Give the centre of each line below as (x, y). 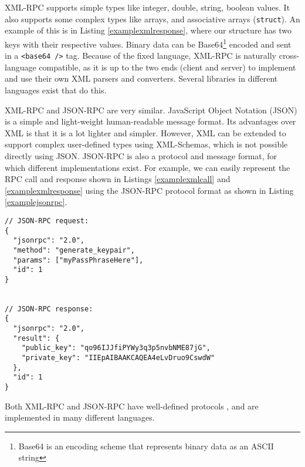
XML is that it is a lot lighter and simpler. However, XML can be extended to (145, 132)
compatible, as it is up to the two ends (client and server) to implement (167, 67)
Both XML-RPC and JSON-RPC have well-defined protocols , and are (132, 406)
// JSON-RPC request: (47, 221)
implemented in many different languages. (80, 417)
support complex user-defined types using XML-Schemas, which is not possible (146, 144)
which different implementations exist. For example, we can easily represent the (148, 167)
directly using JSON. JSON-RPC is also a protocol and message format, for (141, 155)
